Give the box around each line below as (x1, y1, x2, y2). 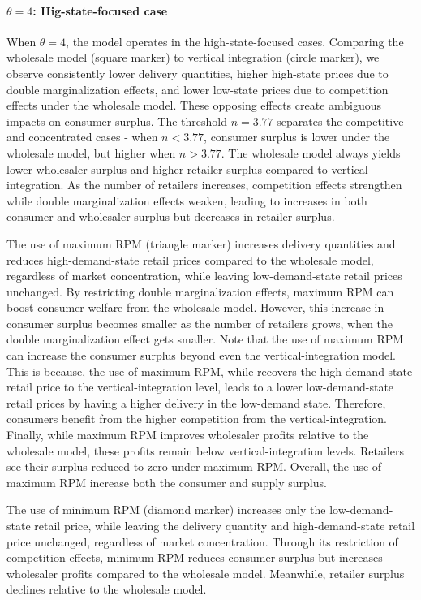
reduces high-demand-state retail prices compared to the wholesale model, (6, 251, 374, 268)
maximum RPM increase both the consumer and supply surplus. (6, 473, 327, 490)
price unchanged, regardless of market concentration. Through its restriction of (6, 533, 398, 550)
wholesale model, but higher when (6, 144, 176, 161)
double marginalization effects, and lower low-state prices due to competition (6, 80, 389, 97)
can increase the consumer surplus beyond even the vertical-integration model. (6, 347, 396, 364)
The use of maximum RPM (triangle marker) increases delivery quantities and (6, 235, 396, 252)
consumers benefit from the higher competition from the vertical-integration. (6, 410, 388, 427)
